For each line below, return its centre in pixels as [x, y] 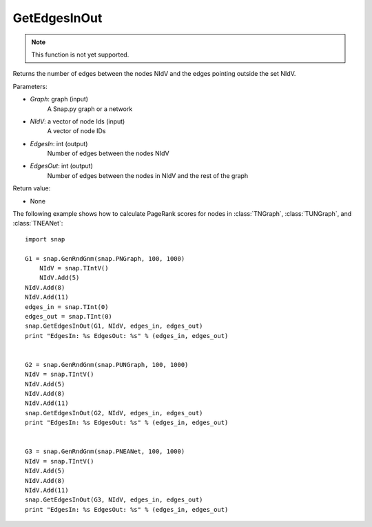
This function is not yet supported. [80, 54]
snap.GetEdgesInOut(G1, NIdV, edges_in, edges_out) [114, 326]
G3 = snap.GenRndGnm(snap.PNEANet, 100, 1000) [105, 451]
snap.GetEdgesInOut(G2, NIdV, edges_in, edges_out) [114, 413]
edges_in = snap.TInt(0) [67, 307]
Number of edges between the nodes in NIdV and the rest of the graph [148, 175]
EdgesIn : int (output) [59, 143]
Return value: [32, 188]
